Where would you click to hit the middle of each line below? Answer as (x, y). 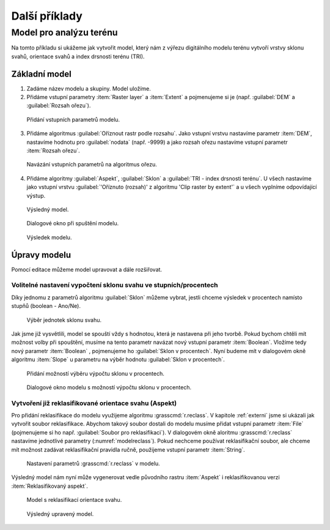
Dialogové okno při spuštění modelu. (73, 223)
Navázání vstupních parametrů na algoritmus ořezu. (92, 165)
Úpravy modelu (41, 255)
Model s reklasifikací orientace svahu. (74, 500)
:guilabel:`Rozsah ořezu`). (59, 106)
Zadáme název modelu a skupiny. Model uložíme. (89, 88)
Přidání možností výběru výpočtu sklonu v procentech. (95, 373)
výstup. (36, 195)
